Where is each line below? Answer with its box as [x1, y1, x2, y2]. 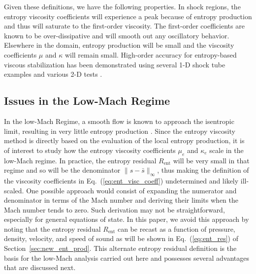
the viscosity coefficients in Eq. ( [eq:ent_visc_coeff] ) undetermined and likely [4, 175, 239, 185]
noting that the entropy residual [4, 223, 101, 234]
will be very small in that [173, 155, 250, 165]
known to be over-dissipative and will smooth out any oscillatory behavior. [4, 30, 229, 40]
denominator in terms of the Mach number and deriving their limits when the [4, 195, 238, 205]
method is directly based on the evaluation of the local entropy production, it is [4, 135, 245, 146]
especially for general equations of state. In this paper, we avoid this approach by [4, 214, 249, 224]
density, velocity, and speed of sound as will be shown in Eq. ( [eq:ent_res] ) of [4, 233, 238, 244]
